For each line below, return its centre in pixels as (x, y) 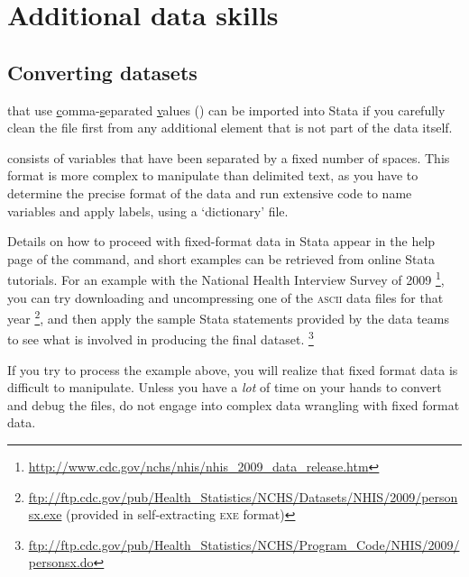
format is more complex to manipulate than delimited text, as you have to (213, 175)
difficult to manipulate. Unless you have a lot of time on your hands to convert (225, 387)
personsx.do (61, 562)
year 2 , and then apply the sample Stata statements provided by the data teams (228, 317)
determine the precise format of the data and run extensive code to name (210, 192)
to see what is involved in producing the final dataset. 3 (161, 338)
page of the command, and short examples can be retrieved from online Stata (221, 258)
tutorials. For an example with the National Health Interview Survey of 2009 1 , (226, 278)
